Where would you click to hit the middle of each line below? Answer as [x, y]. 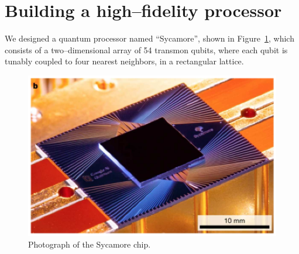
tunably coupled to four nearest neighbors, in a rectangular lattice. [124, 61]
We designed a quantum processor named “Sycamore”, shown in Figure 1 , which [149, 38]
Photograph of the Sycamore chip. [90, 244]
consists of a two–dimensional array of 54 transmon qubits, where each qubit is [146, 49]
